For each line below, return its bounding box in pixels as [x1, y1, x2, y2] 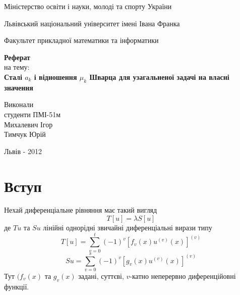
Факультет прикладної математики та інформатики [4, 35, 159, 45]
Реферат [4, 52, 30, 62]
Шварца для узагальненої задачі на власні [89, 71, 229, 82]
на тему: [4, 62, 30, 72]
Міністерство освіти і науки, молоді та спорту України [4, 1, 172, 11]
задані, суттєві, [78, 270, 124, 281]
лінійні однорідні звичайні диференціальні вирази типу [43, 222, 212, 233]
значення [4, 82, 33, 92]
